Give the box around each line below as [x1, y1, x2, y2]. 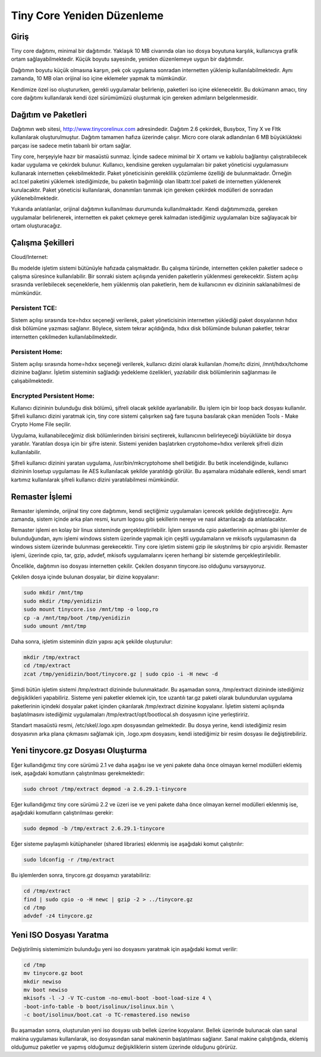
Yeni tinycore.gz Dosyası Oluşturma [11, 746, 147, 756]
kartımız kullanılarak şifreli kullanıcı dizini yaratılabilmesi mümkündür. [11, 476, 180, 483]
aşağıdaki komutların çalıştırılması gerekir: [11, 809, 114, 817]
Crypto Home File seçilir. [11, 421, 71, 428]
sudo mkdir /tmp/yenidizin [23, 598, 102, 604]
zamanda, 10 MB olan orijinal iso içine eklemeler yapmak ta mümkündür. [11, 75, 187, 82]
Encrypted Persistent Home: [11, 392, 95, 400]
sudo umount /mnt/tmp [23, 623, 87, 629]
